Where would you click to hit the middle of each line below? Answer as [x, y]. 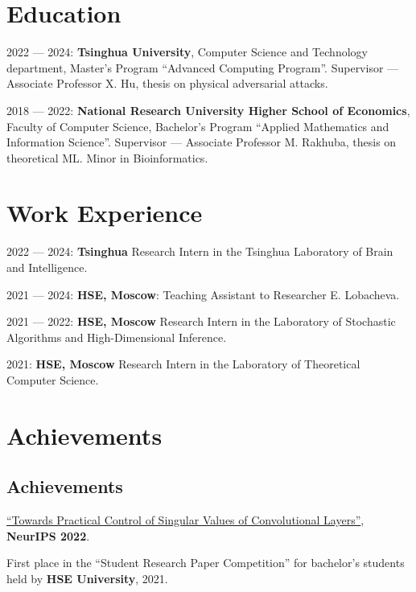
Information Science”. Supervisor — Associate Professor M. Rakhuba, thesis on [202, 142]
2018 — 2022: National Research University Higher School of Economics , [208, 110]
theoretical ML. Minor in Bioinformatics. [107, 157]
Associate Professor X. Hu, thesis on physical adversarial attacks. [167, 83]
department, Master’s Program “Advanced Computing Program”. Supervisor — [203, 67]
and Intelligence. [47, 267]
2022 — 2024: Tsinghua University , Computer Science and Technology [187, 52]
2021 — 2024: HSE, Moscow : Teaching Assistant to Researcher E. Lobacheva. [203, 294]
